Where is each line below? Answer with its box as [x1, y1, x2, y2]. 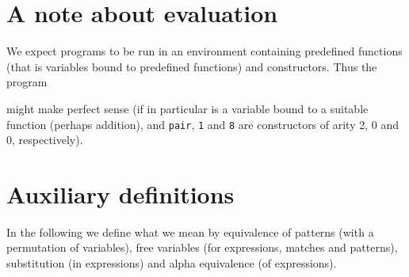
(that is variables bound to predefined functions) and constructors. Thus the [6, 58, 377, 74]
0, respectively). [6, 131, 83, 148]
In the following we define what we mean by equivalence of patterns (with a [6, 223, 374, 240]
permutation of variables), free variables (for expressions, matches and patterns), [6, 239, 398, 256]
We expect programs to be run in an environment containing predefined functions [6, 43, 403, 59]
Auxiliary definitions [6, 177, 235, 210]
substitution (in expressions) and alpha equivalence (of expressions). [6, 255, 337, 271]
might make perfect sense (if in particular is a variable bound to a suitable [6, 100, 369, 116]
